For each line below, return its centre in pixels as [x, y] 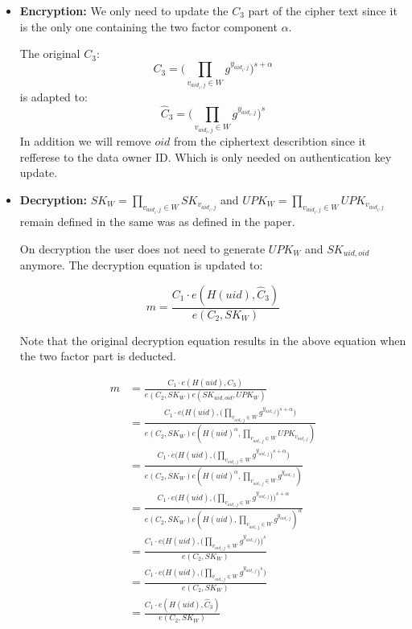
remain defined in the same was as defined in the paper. [157, 222]
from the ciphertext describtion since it [270, 141]
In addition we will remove [85, 141]
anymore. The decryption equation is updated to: [141, 265]
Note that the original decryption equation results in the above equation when [213, 340]
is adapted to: [54, 96]
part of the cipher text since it [323, 10]
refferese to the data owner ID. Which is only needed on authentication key [206, 156]
